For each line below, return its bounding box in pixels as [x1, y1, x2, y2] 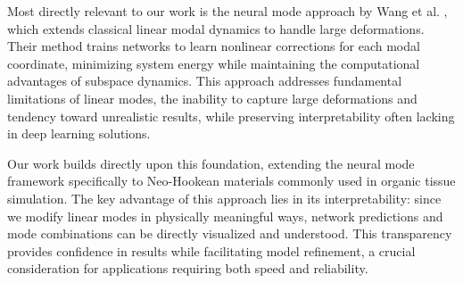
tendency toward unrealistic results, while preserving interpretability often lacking [7, 106, 455, 125]
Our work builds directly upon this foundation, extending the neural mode [7, 154, 415, 172]
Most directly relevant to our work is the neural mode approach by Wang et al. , [7, 2, 448, 20]
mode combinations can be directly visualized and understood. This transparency [7, 224, 452, 243]
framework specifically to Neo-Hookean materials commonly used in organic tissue [7, 171, 456, 190]
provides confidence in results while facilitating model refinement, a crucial [7, 241, 416, 260]
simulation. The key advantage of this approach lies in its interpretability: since [7, 188, 442, 207]
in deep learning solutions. [7, 124, 151, 143]
